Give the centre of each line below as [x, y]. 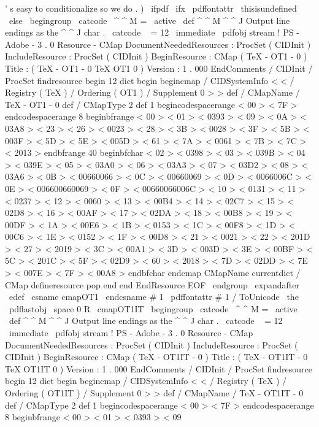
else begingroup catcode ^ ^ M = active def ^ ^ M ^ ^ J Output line [149, 20]
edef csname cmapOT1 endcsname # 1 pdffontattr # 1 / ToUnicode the [154, 297]
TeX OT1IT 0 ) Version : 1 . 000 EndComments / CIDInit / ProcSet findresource [159, 368]
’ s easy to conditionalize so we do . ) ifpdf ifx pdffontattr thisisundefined [151, 8]
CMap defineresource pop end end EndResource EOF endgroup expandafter [152, 284]
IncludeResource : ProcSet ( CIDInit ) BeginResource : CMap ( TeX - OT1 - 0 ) [156, 56]
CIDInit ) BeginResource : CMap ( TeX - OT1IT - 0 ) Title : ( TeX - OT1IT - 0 [156, 357]
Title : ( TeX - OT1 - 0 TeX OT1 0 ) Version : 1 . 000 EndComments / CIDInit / [159, 68]
